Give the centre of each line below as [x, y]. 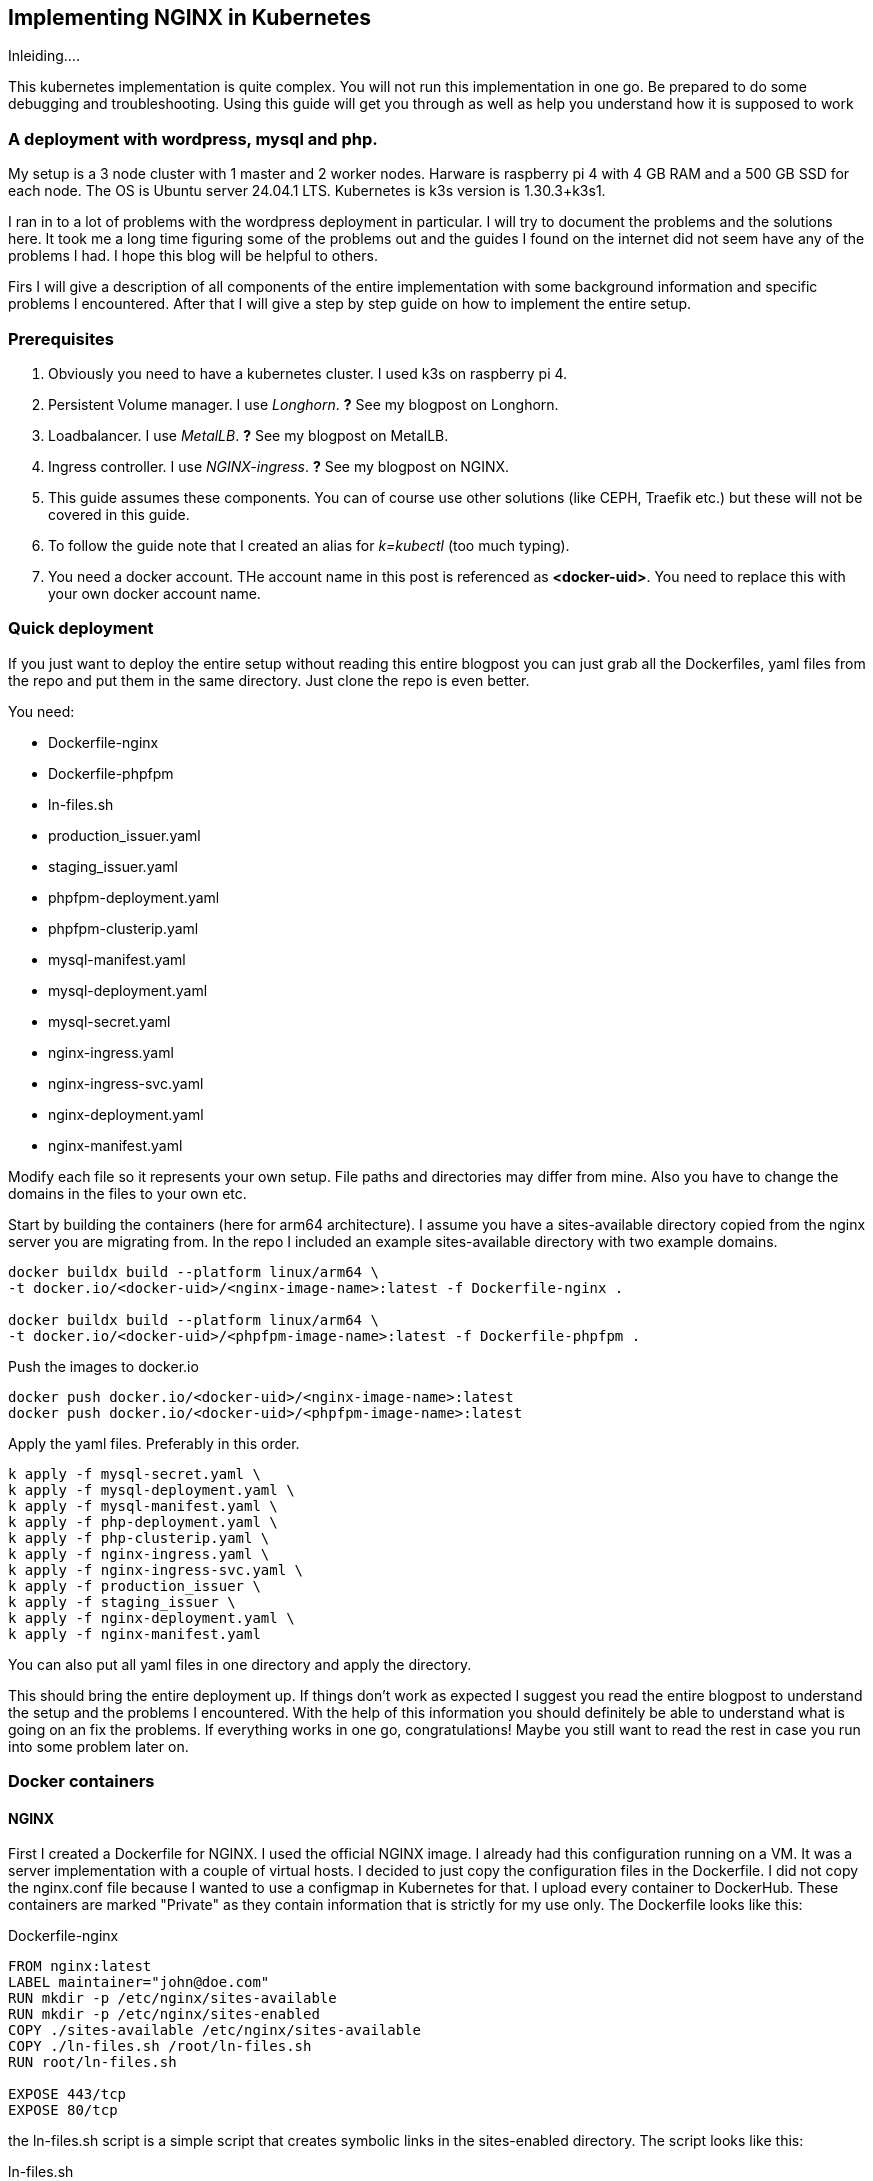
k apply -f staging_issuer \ [122, 1601]
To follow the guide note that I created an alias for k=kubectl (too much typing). [309, 545]
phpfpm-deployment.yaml [134, 897]
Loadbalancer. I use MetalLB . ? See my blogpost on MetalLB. [248, 435]
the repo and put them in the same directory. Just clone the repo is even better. [269, 680]
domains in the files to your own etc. [127, 1193]
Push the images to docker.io [103, 1366]
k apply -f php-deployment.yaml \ [143, 1521]
